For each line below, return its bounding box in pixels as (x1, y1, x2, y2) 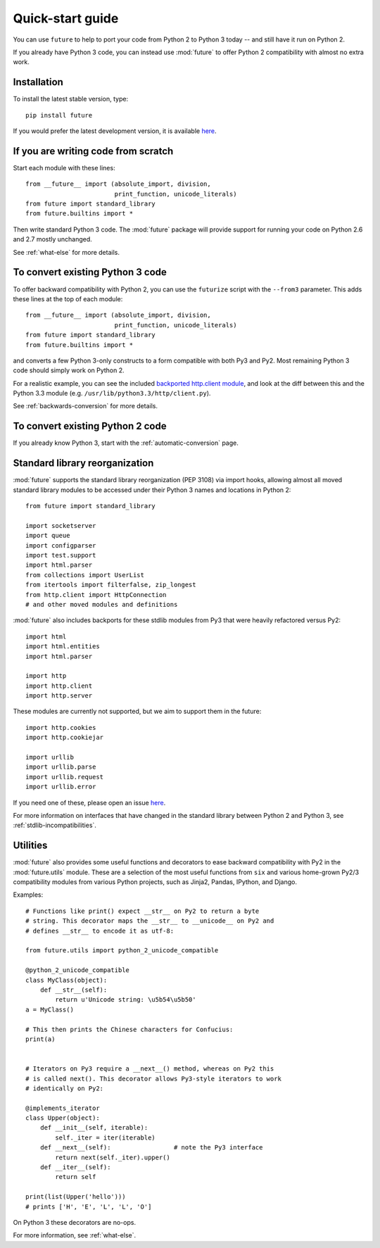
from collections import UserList (25, 571, 144, 579)
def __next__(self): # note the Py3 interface (39, 1144, 263, 1152)
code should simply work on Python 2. (13, 366, 125, 374)
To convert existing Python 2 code (13, 420, 167, 432)
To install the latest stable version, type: (13, 95, 129, 103)
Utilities (13, 840, 48, 852)
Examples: (13, 890, 44, 899)
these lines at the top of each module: (13, 294, 123, 303)
